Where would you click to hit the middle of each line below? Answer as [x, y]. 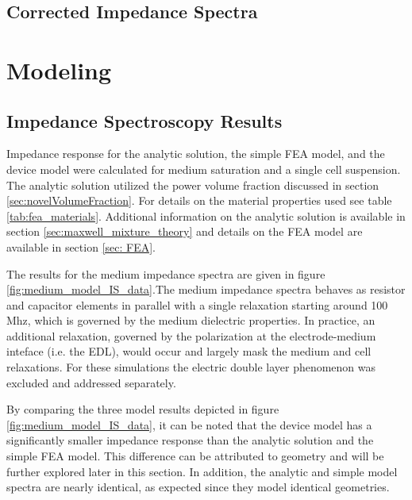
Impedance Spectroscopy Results [144, 120]
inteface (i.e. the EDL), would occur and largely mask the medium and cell [189, 351]
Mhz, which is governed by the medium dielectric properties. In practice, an [191, 320]
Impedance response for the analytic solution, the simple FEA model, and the [196, 154]
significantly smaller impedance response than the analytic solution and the [190, 440]
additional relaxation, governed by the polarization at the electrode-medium [191, 335]
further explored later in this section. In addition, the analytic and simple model [202, 471]
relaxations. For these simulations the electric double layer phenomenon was [191, 367]
